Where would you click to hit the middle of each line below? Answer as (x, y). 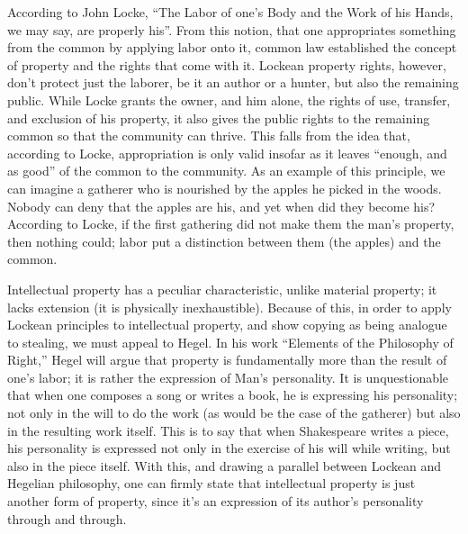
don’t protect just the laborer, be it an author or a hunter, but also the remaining (233, 82)
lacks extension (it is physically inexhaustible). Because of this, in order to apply (229, 307)
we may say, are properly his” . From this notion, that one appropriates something (232, 29)
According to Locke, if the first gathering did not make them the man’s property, (231, 224)
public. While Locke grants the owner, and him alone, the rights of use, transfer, (229, 100)
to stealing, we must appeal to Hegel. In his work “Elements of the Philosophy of (230, 342)
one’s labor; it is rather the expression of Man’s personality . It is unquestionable (228, 377)
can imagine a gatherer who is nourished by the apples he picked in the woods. (225, 188)
